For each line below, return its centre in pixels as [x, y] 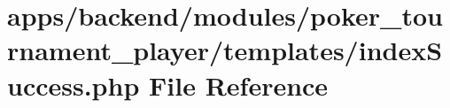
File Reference [239, 85]
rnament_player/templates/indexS [225, 50]
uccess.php [74, 85]
